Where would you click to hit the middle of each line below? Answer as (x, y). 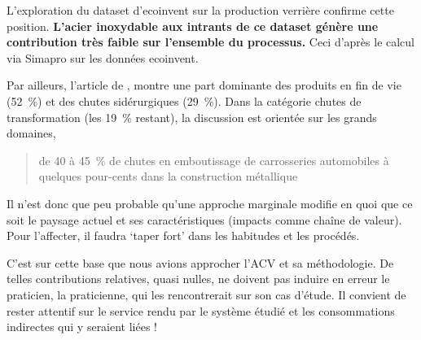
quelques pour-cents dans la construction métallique (168, 176)
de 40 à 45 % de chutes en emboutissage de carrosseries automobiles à (214, 160)
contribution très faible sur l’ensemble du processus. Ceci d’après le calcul (211, 42)
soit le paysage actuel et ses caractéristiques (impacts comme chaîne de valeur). (204, 219)
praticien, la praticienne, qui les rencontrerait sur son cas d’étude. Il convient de (206, 294)
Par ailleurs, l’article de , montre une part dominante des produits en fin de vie (204, 85)
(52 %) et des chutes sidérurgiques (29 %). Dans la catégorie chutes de (184, 100)
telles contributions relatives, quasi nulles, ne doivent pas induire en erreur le (198, 279)
